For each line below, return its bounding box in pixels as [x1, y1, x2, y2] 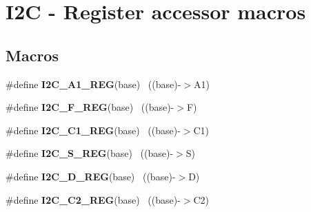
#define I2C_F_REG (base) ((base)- [6, 100, 174, 114]
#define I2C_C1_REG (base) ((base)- [6, 123, 181, 137]
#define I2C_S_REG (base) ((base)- [6, 146, 174, 160]
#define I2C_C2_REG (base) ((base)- [6, 192, 181, 206]
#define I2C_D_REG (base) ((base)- [6, 169, 176, 183]
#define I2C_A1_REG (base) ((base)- [6, 76, 181, 91]
